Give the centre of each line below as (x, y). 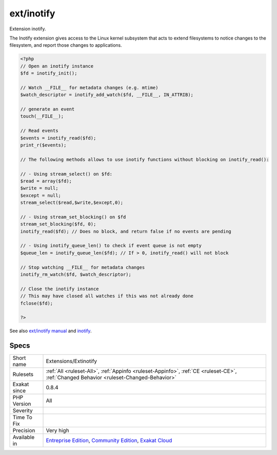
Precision (24, 430)
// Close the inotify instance (60, 289)
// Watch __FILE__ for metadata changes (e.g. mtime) (89, 88)
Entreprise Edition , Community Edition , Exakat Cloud (109, 441)
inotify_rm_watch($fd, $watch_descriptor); (76, 274)
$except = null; (41, 195)
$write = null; (39, 188)
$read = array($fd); (46, 181)
